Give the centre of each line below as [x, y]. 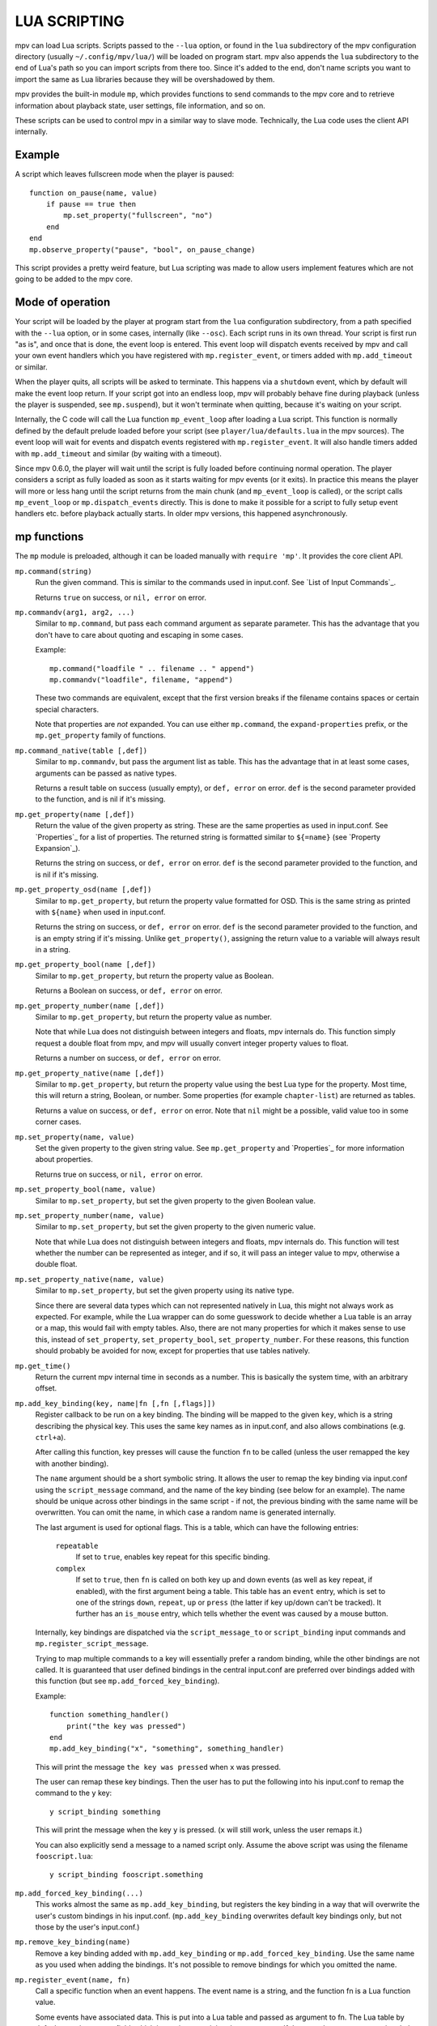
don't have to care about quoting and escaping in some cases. [139, 635]
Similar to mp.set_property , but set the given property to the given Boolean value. [175, 1200]
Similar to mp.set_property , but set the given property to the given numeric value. [175, 1227]
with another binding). [72, 1464]
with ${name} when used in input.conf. [100, 912]
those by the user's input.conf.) [87, 1927]
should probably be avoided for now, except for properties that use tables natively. [173, 1351]
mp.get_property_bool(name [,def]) [86, 965]
